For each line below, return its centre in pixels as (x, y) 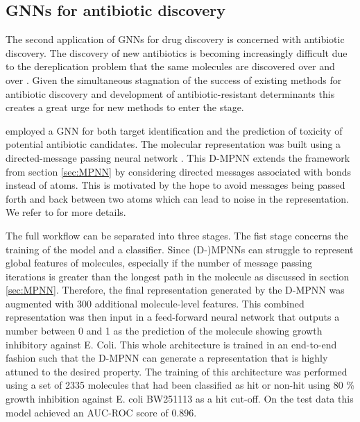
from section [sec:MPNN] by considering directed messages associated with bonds (178, 171)
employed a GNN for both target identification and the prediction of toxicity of (174, 130)
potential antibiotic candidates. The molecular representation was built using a (173, 144)
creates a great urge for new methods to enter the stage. (125, 107)
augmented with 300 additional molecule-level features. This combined (155, 303)
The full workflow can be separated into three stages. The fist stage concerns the (177, 235)
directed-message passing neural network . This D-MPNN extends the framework (178, 157)
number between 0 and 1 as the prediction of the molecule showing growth (164, 331)
